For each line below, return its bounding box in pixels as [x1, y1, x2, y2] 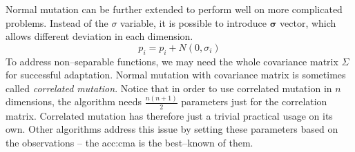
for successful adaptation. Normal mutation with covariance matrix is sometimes [6, 67, 346, 82]
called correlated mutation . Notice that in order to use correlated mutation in [6, 80, 332, 95]
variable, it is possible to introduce [120, 15, 267, 30]
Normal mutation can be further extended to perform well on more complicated [6, 2, 343, 16]
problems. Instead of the [6, 15, 108, 30]
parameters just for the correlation [181, 94, 327, 109]
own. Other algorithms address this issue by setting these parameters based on [6, 122, 338, 136]
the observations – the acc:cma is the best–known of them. [6, 135, 253, 149]
